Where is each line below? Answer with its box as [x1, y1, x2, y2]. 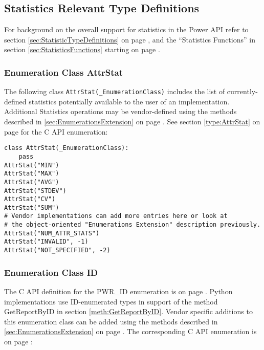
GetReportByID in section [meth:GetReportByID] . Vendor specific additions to [4, 306, 253, 317]
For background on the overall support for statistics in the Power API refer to [4, 24, 249, 35]
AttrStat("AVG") [4, 178, 59, 186]
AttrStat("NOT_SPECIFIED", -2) [4, 247, 111, 254]
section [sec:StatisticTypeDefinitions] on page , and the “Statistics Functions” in [4, 34, 255, 45]
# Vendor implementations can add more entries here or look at [4, 212, 228, 220]
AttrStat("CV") [4, 195, 56, 203]
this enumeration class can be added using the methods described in [4, 316, 218, 326]
